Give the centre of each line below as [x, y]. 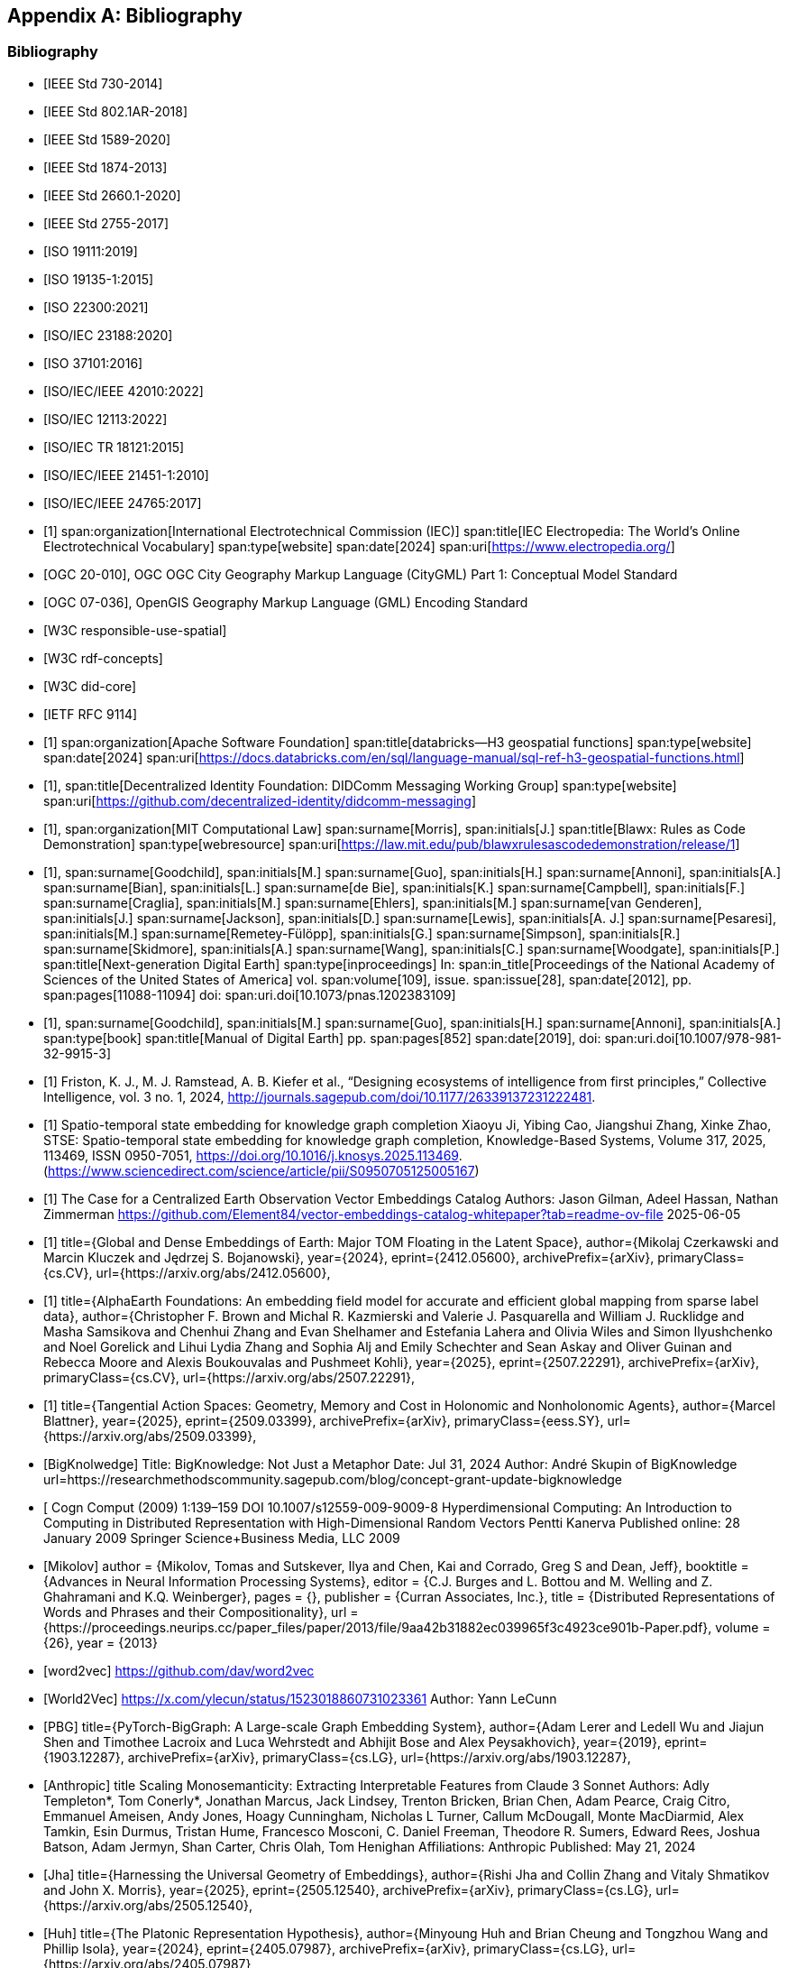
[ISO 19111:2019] [91, 251]
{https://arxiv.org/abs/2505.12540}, [148, 1905]
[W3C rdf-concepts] [103, 658]
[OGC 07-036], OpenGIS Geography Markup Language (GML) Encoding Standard [286, 602]
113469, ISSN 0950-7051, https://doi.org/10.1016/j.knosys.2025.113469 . [253, 1155]
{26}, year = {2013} [101, 1642]
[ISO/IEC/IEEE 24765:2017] [123, 503]
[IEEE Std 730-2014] [103, 83]
